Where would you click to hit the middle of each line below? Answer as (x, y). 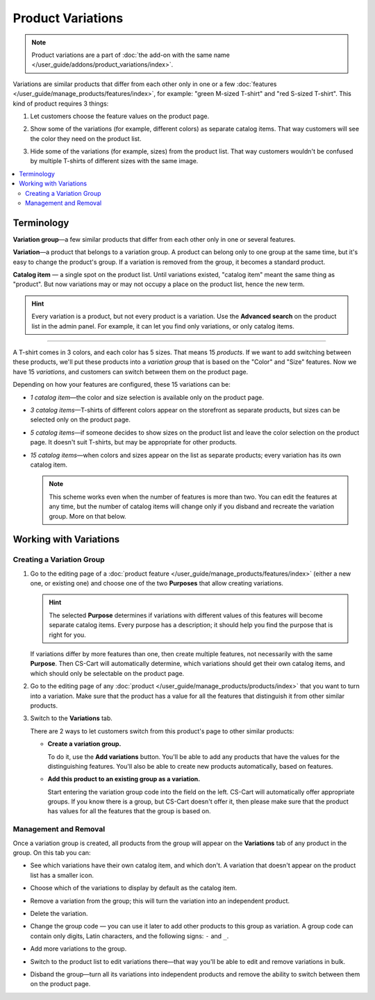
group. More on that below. (87, 516)
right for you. (67, 635)
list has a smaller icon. (62, 875)
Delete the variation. (59, 913)
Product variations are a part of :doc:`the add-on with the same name (131, 55)
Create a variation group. (84, 744)
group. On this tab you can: (52, 853)
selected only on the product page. (81, 419)
